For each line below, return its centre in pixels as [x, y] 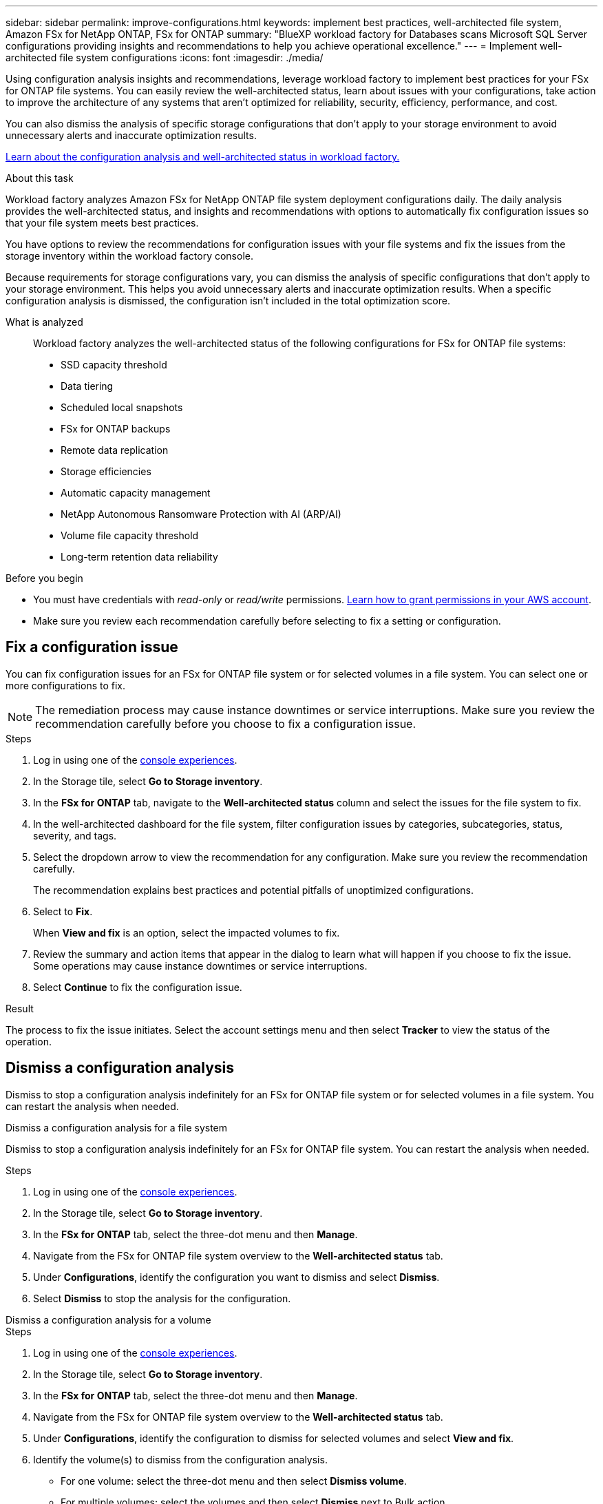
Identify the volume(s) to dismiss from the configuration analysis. [180, 1459]
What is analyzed [44, 322]
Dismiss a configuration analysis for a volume [108, 1319]
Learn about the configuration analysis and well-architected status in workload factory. [203, 157]
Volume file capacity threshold [130, 535]
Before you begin [44, 578]
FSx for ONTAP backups [116, 429]
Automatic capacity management [136, 493]
